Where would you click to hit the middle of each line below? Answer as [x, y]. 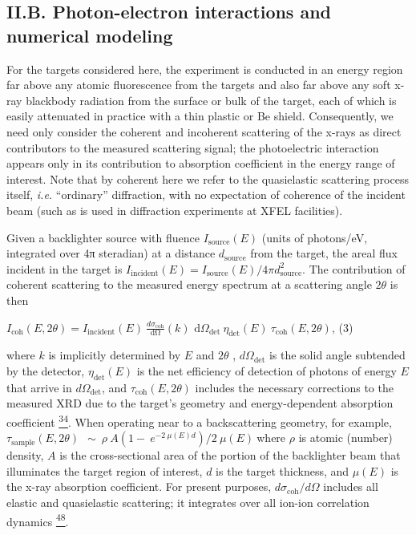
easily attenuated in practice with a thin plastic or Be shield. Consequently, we [200, 116]
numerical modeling [90, 35]
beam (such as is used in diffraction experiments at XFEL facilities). [175, 210]
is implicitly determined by [115, 355]
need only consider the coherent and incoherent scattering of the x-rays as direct [204, 131]
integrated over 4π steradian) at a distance [111, 253]
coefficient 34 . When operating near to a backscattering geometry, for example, [199, 420]
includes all [351, 486]
